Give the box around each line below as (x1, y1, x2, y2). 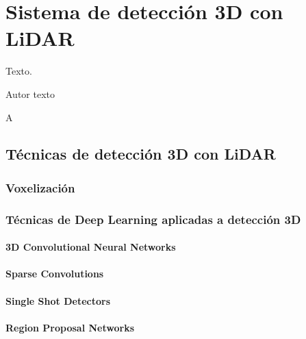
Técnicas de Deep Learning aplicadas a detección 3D (5, 210, 301, 227)
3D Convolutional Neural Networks (5, 240, 176, 254)
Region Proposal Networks (5, 320, 134, 334)
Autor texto (5, 86, 55, 101)
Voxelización (5, 179, 75, 196)
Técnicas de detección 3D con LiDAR (5, 143, 276, 164)
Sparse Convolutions (5, 266, 104, 281)
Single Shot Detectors (5, 293, 110, 307)
